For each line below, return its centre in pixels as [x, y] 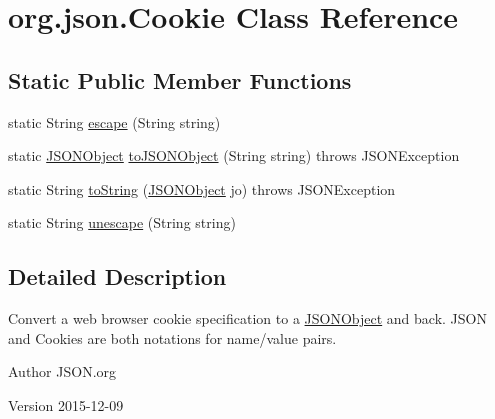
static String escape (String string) [114, 121]
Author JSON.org [62, 371]
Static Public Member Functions [180, 79]
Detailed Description [117, 276]
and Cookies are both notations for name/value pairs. [172, 337]
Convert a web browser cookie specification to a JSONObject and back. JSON [247, 318]
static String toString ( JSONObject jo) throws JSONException [202, 188]
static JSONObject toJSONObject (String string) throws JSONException [234, 155]
